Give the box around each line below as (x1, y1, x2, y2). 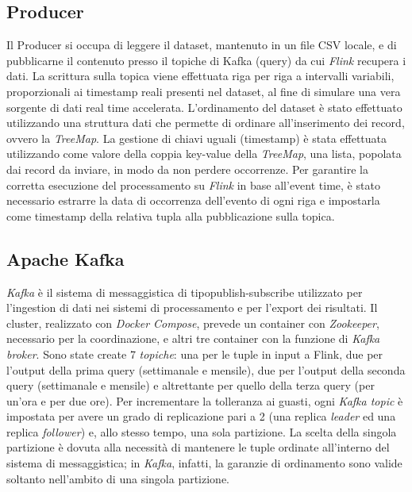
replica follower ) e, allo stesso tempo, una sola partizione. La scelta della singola (6, 423, 397, 440)
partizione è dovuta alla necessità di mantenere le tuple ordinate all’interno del (6, 439, 390, 455)
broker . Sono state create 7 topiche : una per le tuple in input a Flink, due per (6, 345, 383, 362)
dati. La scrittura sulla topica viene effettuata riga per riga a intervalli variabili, (6, 67, 395, 84)
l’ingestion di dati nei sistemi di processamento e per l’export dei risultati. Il (6, 299, 378, 316)
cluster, (6, 314, 42, 331)
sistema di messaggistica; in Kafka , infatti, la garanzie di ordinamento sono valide (6, 455, 402, 471)
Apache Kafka (6, 246, 125, 271)
